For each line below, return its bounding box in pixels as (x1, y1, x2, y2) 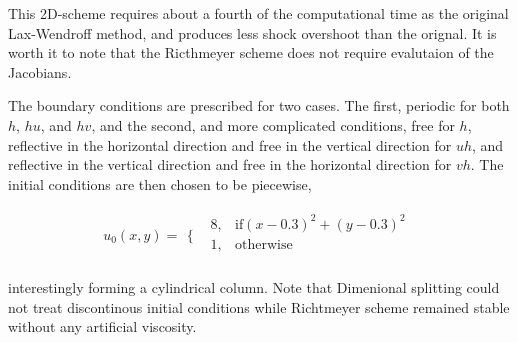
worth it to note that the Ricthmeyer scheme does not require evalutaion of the (8, 42, 494, 63)
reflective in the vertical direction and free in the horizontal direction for (8, 154, 452, 175)
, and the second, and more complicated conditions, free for (91, 114, 455, 135)
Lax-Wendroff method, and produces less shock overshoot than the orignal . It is (8, 22, 497, 43)
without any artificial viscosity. (8, 316, 197, 337)
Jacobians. (8, 61, 72, 82)
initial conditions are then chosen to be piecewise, (8, 173, 312, 194)
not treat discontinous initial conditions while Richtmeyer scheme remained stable (8, 296, 510, 317)
